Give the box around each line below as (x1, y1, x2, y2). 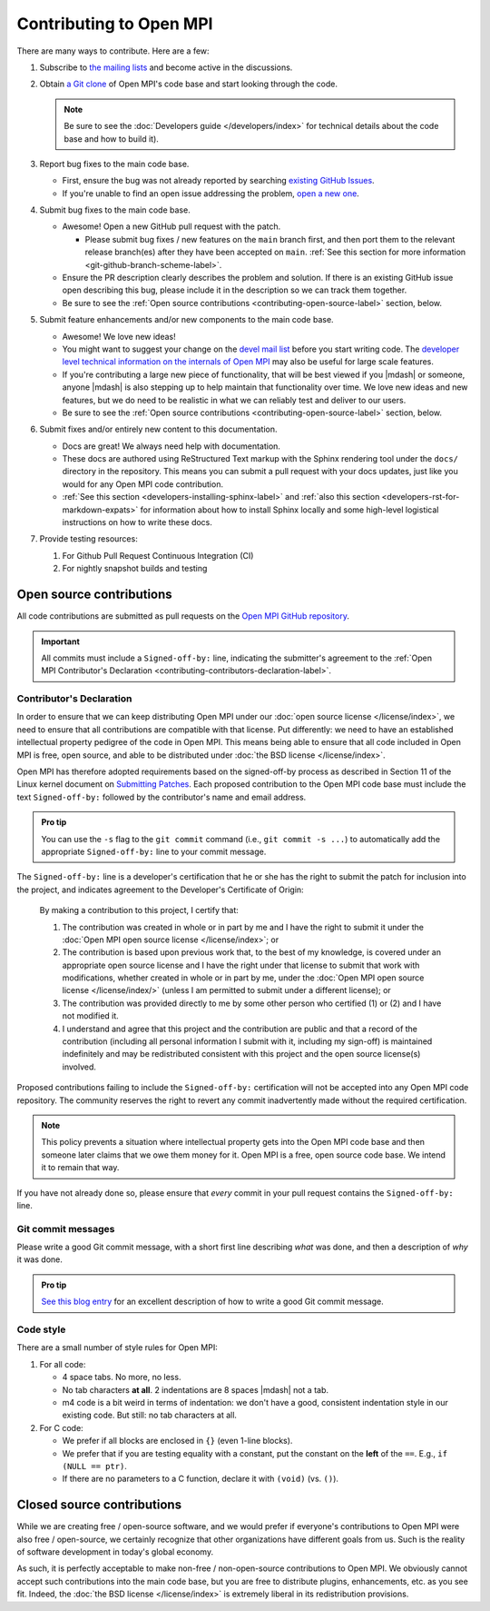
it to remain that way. (41, 1162, 120, 1173)
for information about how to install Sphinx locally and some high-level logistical (140, 504, 439, 515)
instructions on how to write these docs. (62, 517, 213, 528)
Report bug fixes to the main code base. (39, 158, 190, 169)
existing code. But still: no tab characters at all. (62, 1409, 238, 1421)
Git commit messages (16, 1222, 115, 1235)
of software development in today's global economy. (16, 1546, 213, 1557)
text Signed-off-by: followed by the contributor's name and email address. (16, 791, 307, 802)
